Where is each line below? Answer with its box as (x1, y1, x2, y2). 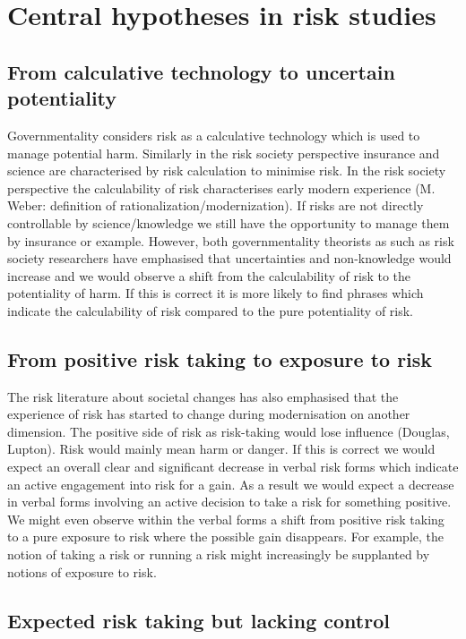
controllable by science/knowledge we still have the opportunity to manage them (7, 213, 450, 232)
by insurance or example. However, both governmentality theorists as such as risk (7, 231, 454, 250)
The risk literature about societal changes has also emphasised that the (7, 387, 399, 405)
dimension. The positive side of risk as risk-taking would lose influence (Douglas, (7, 422, 450, 440)
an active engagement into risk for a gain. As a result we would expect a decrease (7, 474, 454, 493)
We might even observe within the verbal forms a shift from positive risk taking (7, 509, 444, 528)
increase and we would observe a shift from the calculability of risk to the (7, 266, 411, 285)
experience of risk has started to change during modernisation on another (7, 405, 410, 423)
